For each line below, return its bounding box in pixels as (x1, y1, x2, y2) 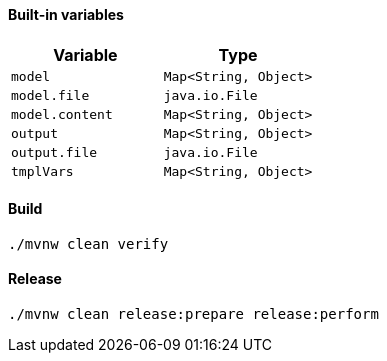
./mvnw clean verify (8, 235, 169, 252)
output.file (11, 144, 98, 160)
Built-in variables (8, 6, 124, 23)
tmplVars (11, 163, 74, 179)
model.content (11, 106, 113, 122)
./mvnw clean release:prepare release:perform (8, 306, 379, 323)
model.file (11, 87, 90, 103)
